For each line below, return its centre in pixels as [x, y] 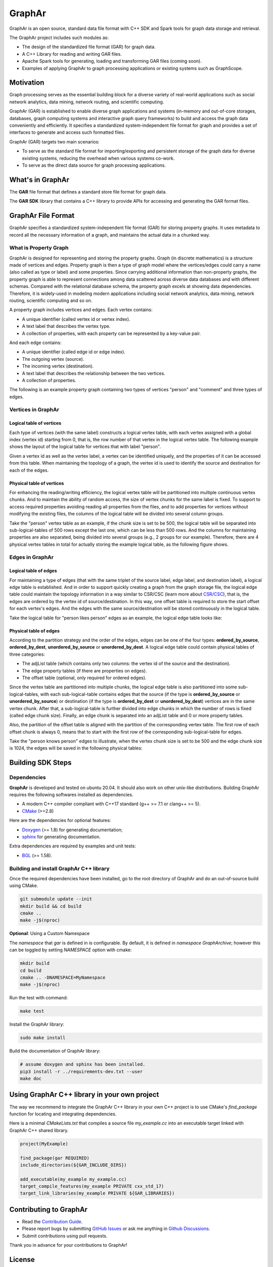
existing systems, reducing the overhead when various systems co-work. [98, 158]
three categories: [27, 654]
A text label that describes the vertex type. [66, 326]
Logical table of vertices [35, 423]
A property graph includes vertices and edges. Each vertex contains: [81, 310]
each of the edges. [29, 470]
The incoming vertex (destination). [58, 366]
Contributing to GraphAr [49, 1209]
